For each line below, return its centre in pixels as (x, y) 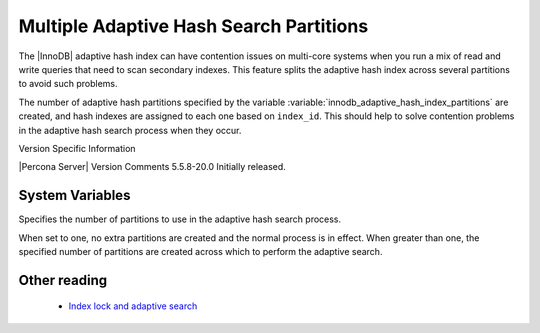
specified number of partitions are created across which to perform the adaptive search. (200, 251)
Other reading (63, 280)
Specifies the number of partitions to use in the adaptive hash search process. (180, 219)
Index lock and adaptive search (133, 306)
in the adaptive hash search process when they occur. (130, 130)
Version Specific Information (77, 148)
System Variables (74, 195)
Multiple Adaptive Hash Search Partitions (193, 26)
